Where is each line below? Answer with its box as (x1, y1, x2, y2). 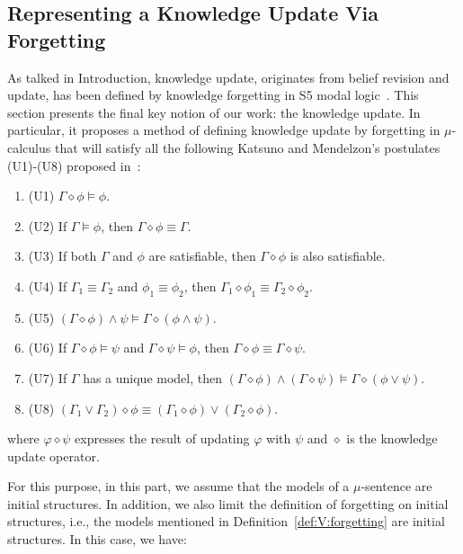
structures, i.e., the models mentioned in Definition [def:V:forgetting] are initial (7, 512, 445, 531)
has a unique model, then (83, 368, 223, 387)
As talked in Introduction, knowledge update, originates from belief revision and (7, 67, 450, 86)
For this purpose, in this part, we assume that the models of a (7, 477, 350, 496)
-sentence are (361, 477, 432, 496)
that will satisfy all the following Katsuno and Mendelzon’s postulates (54, 138, 441, 156)
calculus (7, 138, 51, 156)
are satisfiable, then (148, 246, 256, 265)
